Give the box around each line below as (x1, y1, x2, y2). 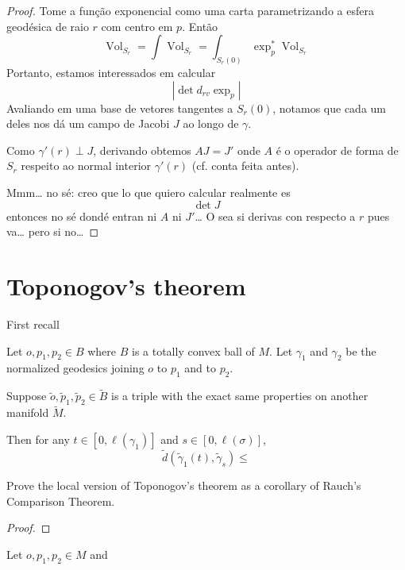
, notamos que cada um (272, 99, 387, 116)
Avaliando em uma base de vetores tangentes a (6, 99, 233, 116)
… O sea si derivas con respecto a (195, 207, 356, 224)
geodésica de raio (6, 17, 89, 34)
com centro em (101, 17, 173, 34)
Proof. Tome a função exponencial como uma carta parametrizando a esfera (6, 2, 374, 18)
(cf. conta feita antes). (191, 157, 299, 174)
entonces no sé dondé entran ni (6, 207, 157, 224)
